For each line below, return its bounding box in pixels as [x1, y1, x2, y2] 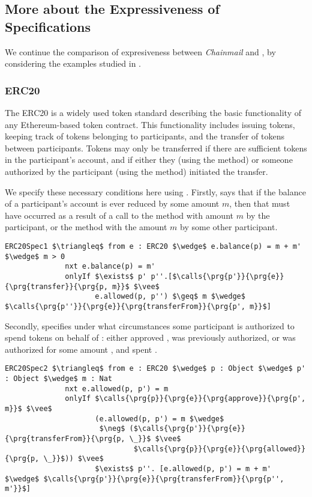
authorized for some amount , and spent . [5, 343, 157, 355]
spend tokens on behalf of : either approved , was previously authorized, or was [5, 331, 296, 344]
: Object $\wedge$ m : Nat [5, 374, 112, 383]
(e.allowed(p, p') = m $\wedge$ [95, 414, 224, 423]
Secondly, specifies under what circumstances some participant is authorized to [5, 319, 295, 332]
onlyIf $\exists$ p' [65, 272, 147, 281]
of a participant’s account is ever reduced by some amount [5, 197, 220, 210]
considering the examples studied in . [5, 57, 142, 70]
